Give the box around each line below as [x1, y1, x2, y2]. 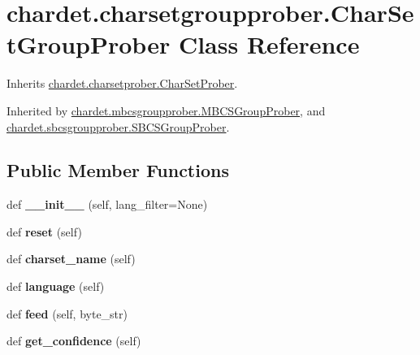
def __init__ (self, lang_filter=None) [6, 196, 208, 213]
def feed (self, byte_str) [6, 305, 128, 322]
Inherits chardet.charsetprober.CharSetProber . [6, 75, 238, 92]
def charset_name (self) [6, 250, 136, 267]
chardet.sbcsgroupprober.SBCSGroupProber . [6, 118, 230, 135]
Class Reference [178, 28, 360, 61]
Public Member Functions [6, 158, 229, 183]
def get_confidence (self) [6, 332, 141, 349]
